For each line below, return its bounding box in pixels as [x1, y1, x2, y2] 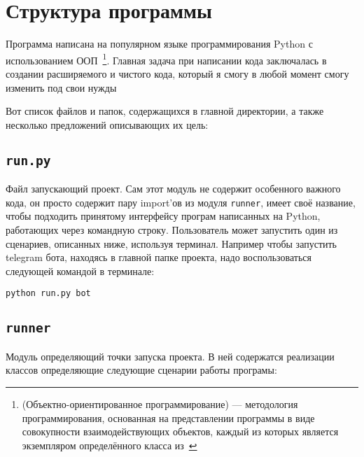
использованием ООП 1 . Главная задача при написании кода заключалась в [6, 50, 327, 67]
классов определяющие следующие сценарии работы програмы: [6, 363, 277, 377]
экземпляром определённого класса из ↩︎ [22, 437, 197, 452]
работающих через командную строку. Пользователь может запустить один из [6, 222, 338, 237]
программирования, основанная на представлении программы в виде [22, 410, 315, 425]
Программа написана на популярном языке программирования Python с [6, 36, 313, 51]
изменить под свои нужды [6, 80, 117, 94]
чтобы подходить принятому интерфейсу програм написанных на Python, [6, 209, 321, 223]
